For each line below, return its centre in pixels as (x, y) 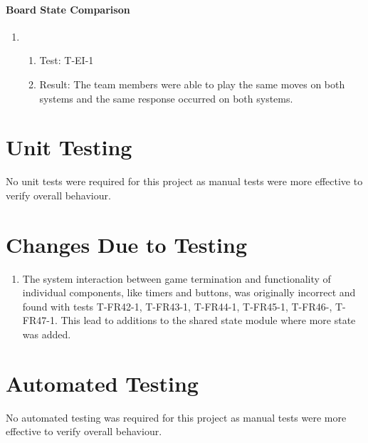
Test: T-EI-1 (67, 60)
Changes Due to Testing (127, 244)
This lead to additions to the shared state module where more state (208, 320)
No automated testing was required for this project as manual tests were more (176, 417)
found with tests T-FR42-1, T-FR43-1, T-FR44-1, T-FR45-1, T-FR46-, (177, 306)
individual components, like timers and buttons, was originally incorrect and (189, 292)
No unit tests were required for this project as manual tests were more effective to (184, 181)
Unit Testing (69, 147)
